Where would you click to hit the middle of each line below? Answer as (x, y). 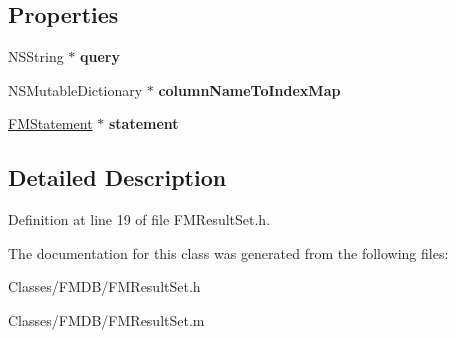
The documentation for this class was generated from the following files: (228, 252)
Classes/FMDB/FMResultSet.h (104, 286)
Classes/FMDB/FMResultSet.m (106, 319)
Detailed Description (117, 177)
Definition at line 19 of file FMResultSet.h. (139, 219)
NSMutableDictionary (75, 89)
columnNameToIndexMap (249, 89)
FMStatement (50, 123)
